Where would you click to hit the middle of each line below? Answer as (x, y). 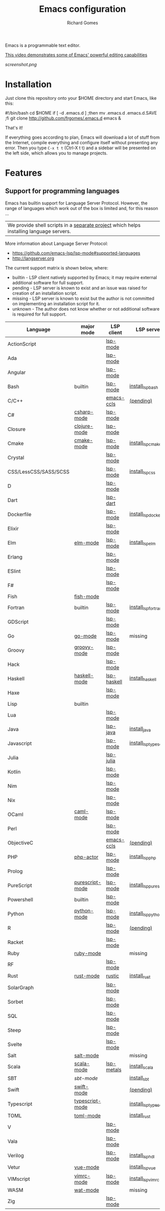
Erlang (15, 557)
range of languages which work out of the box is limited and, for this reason (82, 208)
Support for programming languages (62, 191)
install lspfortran (146, 607)
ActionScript (22, 344)
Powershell (20, 899)
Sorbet (15, 1002)
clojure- (84, 426)
